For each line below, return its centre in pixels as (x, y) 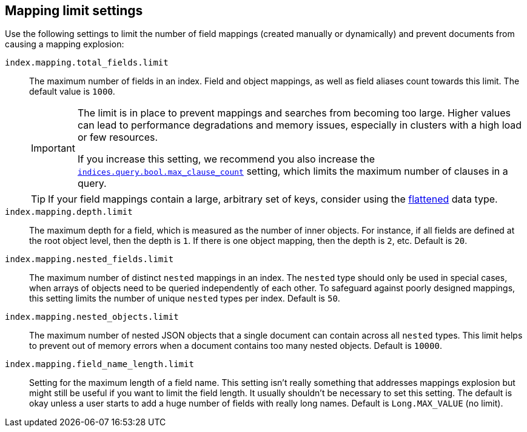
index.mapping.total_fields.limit (87, 63)
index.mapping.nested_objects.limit (92, 317)
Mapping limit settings (74, 11)
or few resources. (118, 137)
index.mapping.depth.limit (69, 212)
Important (53, 148)
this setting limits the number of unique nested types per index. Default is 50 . (185, 299)
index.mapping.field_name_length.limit (99, 364)
